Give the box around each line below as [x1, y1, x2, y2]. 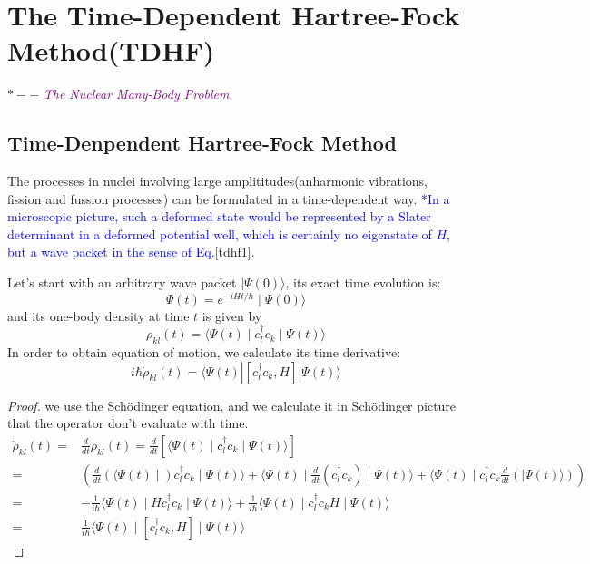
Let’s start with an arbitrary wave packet [7, 273, 237, 292]
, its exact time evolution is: [285, 273, 441, 292]
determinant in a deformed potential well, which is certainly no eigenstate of [7, 224, 432, 243]
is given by [202, 306, 262, 325]
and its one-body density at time [7, 306, 190, 325]
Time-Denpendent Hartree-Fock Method [7, 129, 397, 157]
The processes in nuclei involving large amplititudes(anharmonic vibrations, [7, 171, 428, 190]
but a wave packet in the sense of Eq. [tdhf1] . [7, 242, 255, 261]
